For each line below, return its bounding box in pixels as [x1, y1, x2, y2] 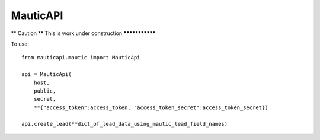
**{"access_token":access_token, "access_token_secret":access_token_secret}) [33, 104, 268, 111]
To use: [11, 40, 30, 47]
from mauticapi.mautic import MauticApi [21, 54, 140, 61]
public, [33, 87, 56, 94]
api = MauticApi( [21, 71, 72, 78]
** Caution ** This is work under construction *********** [11, 30, 156, 37]
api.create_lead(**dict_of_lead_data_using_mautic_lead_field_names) [21, 120, 228, 128]
